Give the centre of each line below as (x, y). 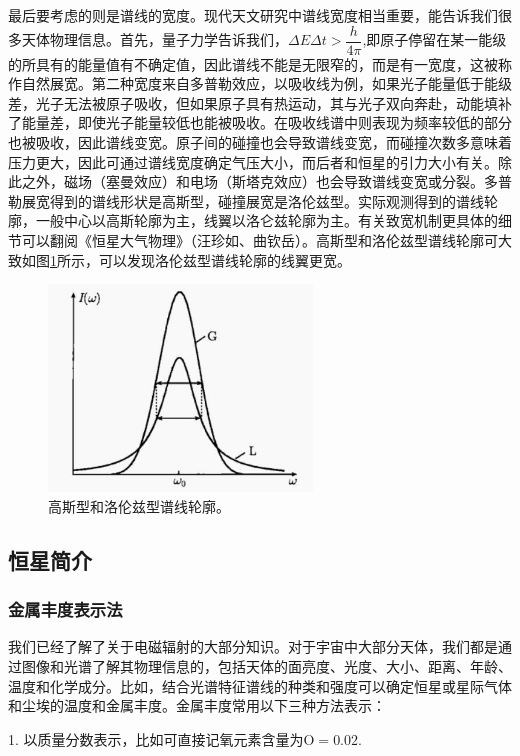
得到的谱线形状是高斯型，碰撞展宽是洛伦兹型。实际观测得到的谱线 (266, 200)
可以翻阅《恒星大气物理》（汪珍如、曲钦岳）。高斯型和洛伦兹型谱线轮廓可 (259, 240)
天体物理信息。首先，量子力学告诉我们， (154, 39)
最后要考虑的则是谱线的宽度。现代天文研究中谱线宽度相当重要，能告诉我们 (253, 15)
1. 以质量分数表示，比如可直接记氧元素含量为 (156, 738)
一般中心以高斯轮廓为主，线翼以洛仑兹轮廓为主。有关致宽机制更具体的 (266, 220)
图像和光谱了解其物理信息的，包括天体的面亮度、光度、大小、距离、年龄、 (266, 665)
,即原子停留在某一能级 (434, 39)
